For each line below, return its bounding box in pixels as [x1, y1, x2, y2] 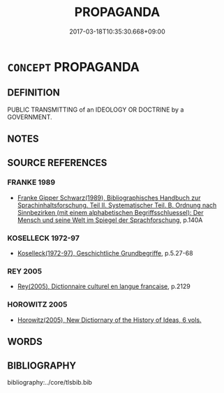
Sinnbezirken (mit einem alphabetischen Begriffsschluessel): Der [17, 208, 204, 216]
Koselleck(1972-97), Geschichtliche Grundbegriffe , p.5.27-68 [17, 249, 193, 258]
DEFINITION [7, 87, 61, 98]
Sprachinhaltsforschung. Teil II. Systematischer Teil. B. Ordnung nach [17, 200, 217, 209]
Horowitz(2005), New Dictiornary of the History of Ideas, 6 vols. [17, 316, 202, 324]
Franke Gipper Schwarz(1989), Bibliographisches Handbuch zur [17, 193, 201, 202]
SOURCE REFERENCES [7, 156, 107, 168]
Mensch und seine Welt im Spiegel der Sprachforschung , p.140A [17, 216, 203, 224]
